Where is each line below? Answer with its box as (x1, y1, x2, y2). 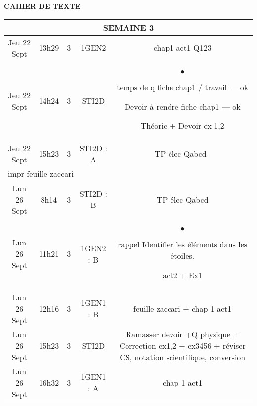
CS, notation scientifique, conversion (120, 351, 246, 363)
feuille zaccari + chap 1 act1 (133, 302, 232, 314)
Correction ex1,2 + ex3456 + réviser (119, 339, 246, 351)
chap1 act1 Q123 (153, 42, 212, 54)
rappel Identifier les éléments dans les (118, 238, 248, 250)
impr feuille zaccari (8, 167, 74, 179)
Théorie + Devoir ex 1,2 (140, 120, 224, 131)
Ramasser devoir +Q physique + (126, 328, 239, 340)
